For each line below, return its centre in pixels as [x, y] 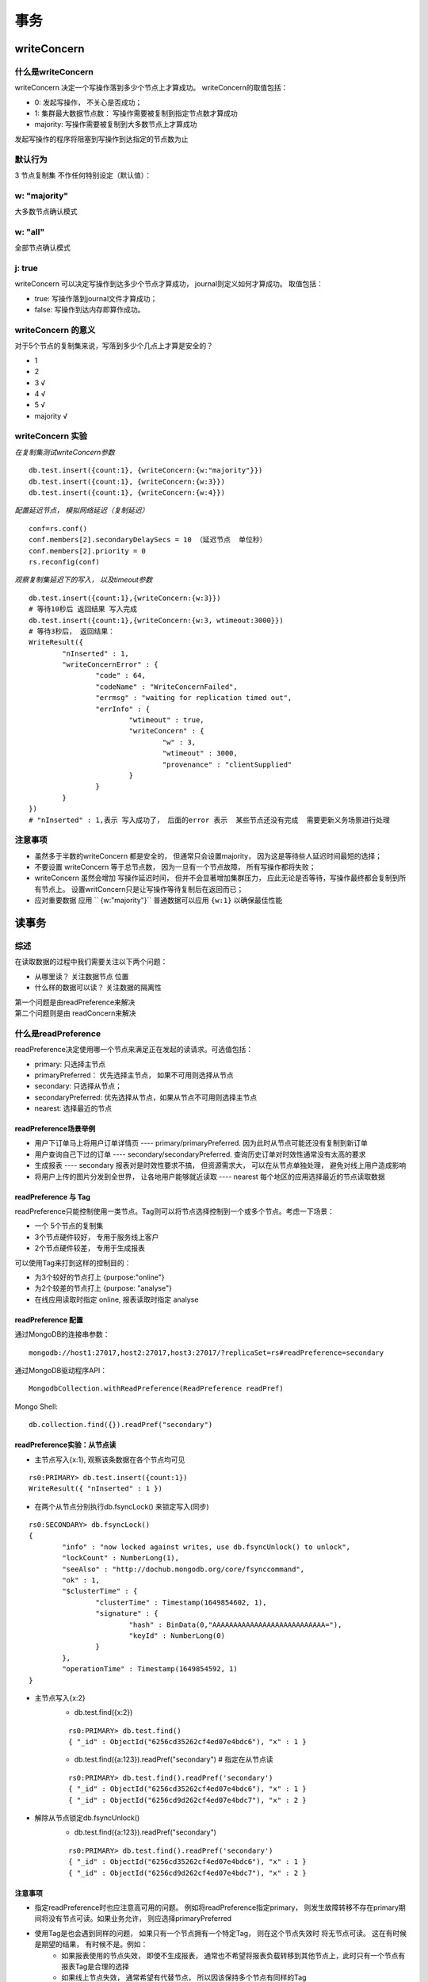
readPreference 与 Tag [53, 1196]
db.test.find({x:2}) [103, 1712]
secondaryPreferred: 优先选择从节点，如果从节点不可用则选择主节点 [146, 1097]
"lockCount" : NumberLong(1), [121, 1558]
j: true [27, 268]
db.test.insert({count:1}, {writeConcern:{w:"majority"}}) [146, 471]
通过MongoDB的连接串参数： [62, 1334]
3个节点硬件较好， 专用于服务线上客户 [97, 1237]
